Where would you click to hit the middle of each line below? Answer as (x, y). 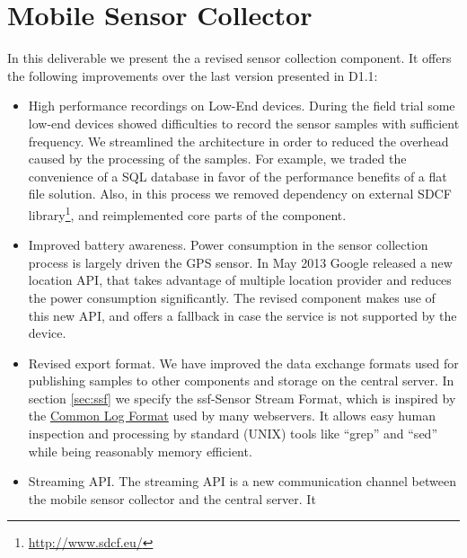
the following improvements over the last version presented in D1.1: (193, 75)
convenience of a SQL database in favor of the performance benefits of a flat (238, 176)
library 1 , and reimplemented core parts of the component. (187, 213)
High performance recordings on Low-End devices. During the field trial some (242, 106)
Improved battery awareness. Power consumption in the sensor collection (228, 245)
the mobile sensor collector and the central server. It (172, 498)
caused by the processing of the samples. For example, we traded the (217, 159)
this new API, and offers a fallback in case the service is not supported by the (242, 315)
